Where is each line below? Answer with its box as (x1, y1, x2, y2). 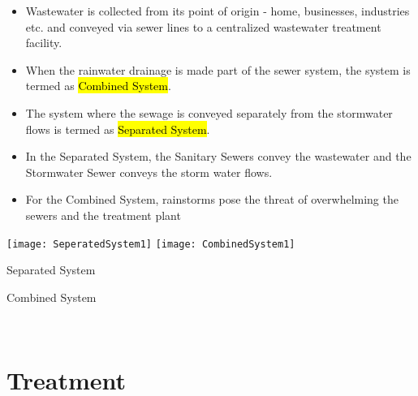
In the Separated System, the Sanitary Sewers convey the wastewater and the (25, 148, 412, 165)
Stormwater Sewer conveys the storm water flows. (25, 163, 273, 180)
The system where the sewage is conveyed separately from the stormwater (25, 104, 393, 121)
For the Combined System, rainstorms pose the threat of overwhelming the (25, 191, 399, 208)
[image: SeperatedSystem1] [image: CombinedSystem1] (6, 238, 295, 250)
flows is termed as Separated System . (25, 120, 210, 137)
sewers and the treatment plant (25, 206, 181, 223)
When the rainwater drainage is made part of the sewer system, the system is (25, 61, 411, 78)
